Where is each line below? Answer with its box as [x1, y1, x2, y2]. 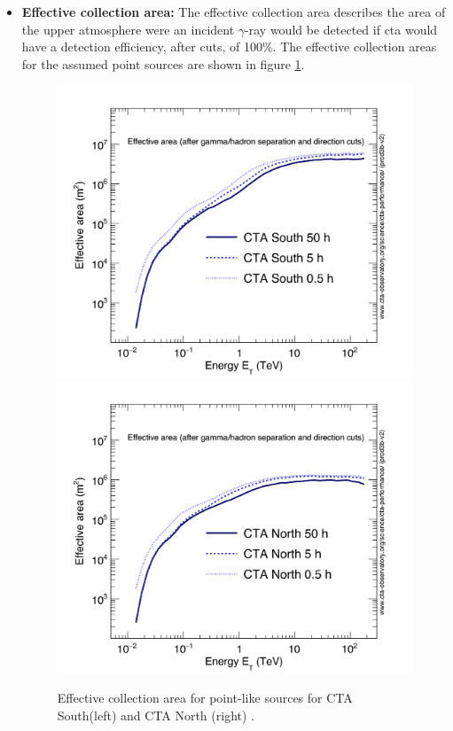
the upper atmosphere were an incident [21, 19, 235, 38]
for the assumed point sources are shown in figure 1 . [21, 54, 305, 73]
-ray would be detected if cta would [245, 19, 438, 38]
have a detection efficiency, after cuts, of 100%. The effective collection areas [21, 37, 437, 56]
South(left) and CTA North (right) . [57, 706, 254, 725]
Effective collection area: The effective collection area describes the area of [21, 3, 446, 20]
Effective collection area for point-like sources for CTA [57, 688, 353, 707]
